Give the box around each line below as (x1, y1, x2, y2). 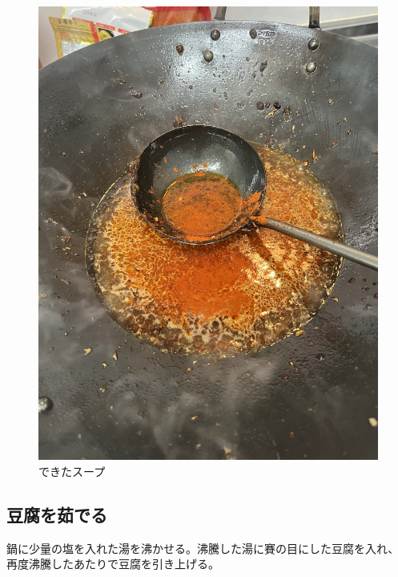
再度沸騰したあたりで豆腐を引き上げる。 (6, 555, 219, 572)
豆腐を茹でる (6, 502, 107, 526)
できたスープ (38, 462, 106, 479)
